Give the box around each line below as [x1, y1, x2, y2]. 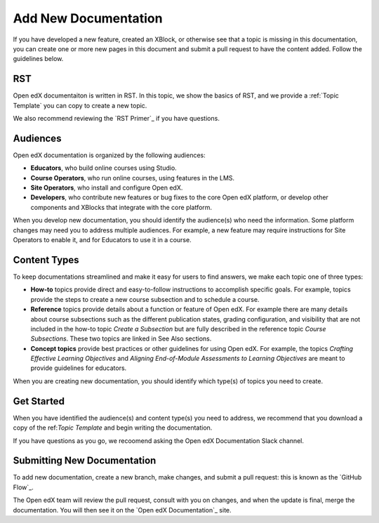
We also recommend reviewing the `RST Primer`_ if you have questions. [13, 114, 220, 123]
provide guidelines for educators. [30, 364, 127, 372]
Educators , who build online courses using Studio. [30, 164, 177, 172]
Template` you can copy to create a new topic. [13, 101, 147, 110]
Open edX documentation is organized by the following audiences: [13, 151, 206, 159]
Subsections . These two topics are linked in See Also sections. [30, 334, 212, 343]
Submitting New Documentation [13, 455, 157, 467]
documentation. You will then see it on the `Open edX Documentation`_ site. [13, 505, 232, 514]
